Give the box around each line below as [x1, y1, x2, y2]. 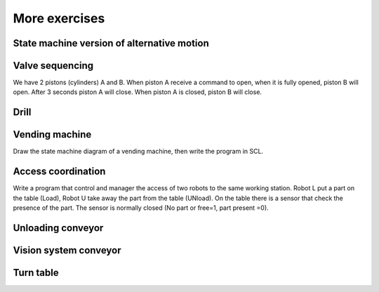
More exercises [13, 11, 105, 26]
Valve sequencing [13, 60, 94, 72]
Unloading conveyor [13, 222, 104, 234]
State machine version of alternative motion [13, 37, 210, 49]
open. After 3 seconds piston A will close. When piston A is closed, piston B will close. [13, 88, 262, 96]
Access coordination [13, 166, 106, 178]
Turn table [13, 267, 59, 279]
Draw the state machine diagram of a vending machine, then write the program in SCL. [13, 147, 263, 156]
